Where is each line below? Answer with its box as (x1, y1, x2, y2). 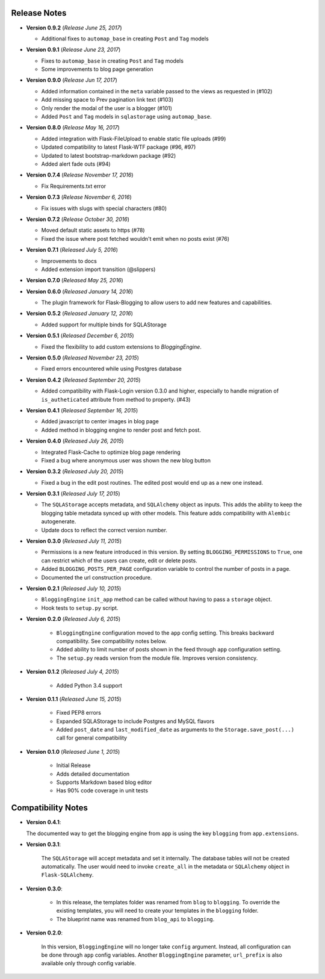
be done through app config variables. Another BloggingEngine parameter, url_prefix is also (41, 951, 282, 959)
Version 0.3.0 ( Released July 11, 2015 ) (26, 538, 122, 545)
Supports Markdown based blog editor (56, 779, 152, 786)
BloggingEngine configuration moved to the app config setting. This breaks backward (56, 629, 274, 636)
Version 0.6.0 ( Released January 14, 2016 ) (26, 288, 134, 295)
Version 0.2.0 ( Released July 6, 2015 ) (26, 615, 121, 623)
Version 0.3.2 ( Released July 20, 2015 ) (26, 468, 124, 475)
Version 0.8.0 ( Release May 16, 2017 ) (26, 124, 120, 131)
